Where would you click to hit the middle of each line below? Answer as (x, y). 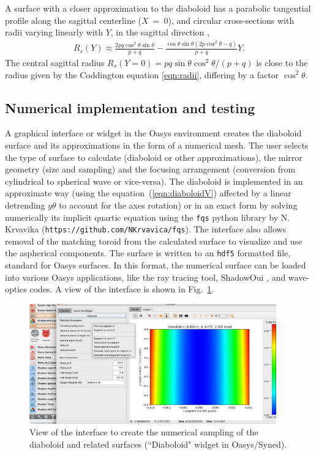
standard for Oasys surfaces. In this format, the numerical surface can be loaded (156, 265)
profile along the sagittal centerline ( (73, 20)
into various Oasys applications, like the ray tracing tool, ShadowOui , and (145, 277)
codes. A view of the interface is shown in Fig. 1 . (122, 289)
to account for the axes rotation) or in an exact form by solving (178, 205)
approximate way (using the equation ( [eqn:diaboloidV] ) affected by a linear (148, 193)
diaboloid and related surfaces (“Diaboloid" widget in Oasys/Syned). (158, 444)
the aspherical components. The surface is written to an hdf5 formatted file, (148, 253)
